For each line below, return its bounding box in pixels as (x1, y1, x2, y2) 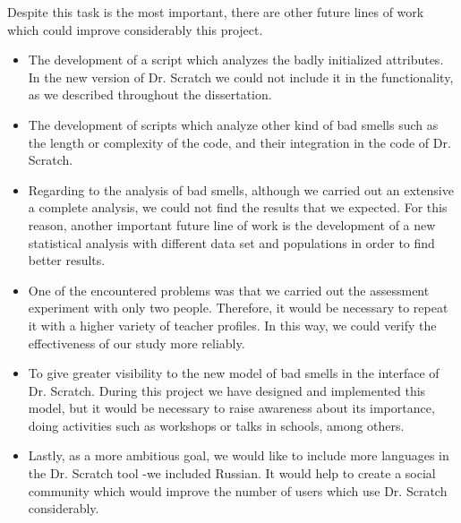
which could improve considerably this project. (7, 20, 263, 39)
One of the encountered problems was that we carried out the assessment (28, 280, 430, 299)
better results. (28, 251, 106, 270)
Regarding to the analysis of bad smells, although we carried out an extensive (28, 180, 454, 199)
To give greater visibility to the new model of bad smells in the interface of (28, 364, 440, 382)
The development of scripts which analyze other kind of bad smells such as (28, 115, 439, 133)
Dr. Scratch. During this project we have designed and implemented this (28, 381, 426, 399)
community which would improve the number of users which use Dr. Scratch (28, 481, 448, 500)
